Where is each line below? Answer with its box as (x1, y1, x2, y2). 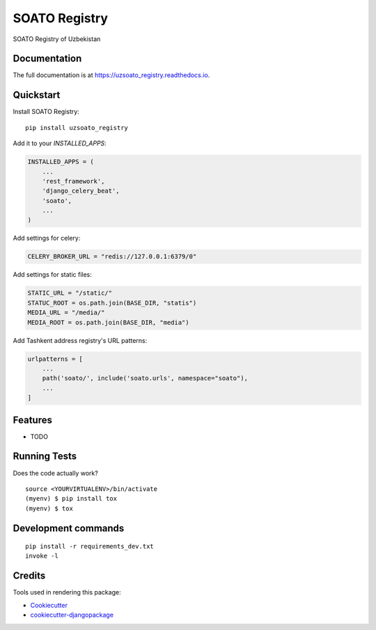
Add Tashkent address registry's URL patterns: (13, 336, 148, 344)
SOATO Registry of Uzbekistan (13, 35, 101, 43)
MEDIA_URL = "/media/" (27, 309, 105, 316)
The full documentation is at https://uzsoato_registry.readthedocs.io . (13, 71, 210, 79)
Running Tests (13, 451, 77, 462)
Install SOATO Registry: (13, 108, 79, 116)
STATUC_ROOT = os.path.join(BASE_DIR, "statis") (27, 299, 197, 307)
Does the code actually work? (13, 469, 99, 477)
